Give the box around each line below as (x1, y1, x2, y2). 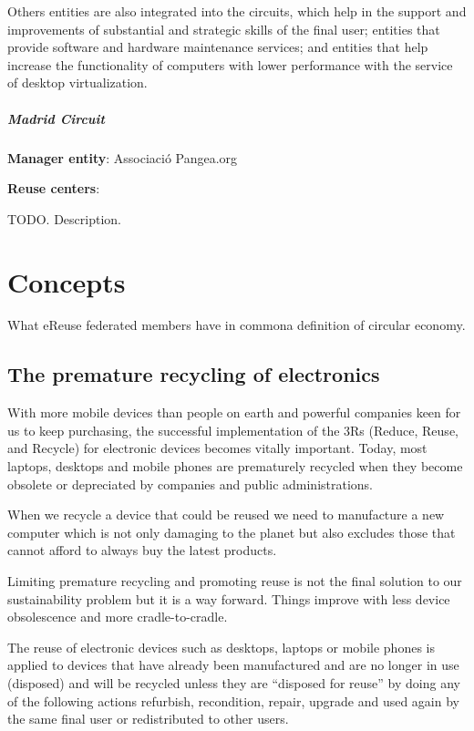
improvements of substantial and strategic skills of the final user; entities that (7, 19, 440, 38)
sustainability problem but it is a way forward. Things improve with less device (7, 589, 450, 608)
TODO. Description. (7, 209, 121, 228)
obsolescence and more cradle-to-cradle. (7, 607, 228, 626)
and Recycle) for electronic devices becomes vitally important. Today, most (7, 438, 428, 458)
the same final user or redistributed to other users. (7, 709, 289, 728)
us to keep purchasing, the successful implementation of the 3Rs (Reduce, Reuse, (7, 420, 459, 439)
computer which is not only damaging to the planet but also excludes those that (7, 522, 456, 541)
